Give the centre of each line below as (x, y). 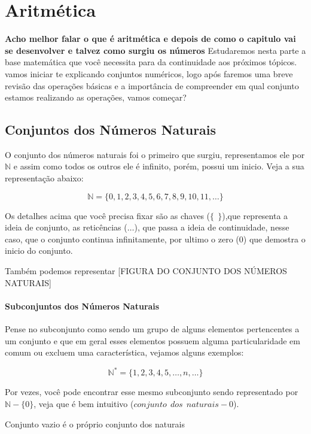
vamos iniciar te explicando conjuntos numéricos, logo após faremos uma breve (149, 73)
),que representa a (255, 215)
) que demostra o (274, 239)
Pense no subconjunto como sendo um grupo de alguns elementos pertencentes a (152, 329)
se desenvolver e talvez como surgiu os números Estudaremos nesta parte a (155, 50)
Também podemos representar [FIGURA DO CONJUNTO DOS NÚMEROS (146, 271)
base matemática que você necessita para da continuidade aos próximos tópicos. (151, 62)
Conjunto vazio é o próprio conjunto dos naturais (95, 424)
